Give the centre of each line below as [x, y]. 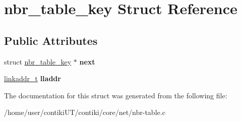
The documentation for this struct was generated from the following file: [116, 95]
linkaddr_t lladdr [33, 78]
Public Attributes [51, 40]
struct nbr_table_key [38, 61]
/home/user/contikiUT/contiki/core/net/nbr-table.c [85, 112]
